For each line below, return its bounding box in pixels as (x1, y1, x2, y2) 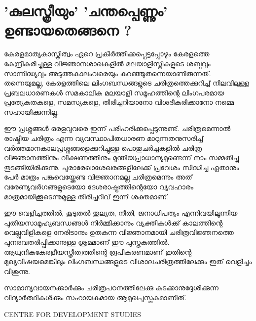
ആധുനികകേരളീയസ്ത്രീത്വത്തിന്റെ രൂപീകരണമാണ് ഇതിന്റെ (4, 246, 192, 257)
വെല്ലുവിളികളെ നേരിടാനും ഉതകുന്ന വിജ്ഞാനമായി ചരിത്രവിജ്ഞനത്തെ (4, 227, 234, 237)
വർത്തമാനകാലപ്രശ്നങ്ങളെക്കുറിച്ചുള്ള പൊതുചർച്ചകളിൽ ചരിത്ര (4, 142, 202, 153)
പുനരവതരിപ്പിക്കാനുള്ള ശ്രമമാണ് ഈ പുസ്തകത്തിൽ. (4, 237, 170, 247)
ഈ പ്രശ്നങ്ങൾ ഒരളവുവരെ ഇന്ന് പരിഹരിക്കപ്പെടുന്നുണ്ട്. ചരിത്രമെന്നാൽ (4, 123, 231, 134)
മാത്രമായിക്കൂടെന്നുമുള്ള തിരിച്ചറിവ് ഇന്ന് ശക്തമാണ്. (4, 191, 169, 201)
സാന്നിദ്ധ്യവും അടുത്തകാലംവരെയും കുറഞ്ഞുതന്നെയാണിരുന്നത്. (4, 68, 211, 78)
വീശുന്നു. (4, 266, 30, 276)
